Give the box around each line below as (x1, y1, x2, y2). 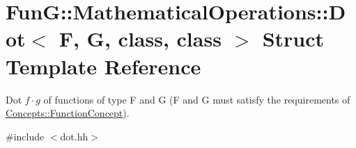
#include (6, 129, 45, 143)
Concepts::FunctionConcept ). (6, 106, 130, 120)
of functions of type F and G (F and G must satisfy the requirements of (43, 92, 350, 106)
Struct (262, 24, 325, 53)
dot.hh (60, 129, 88, 143)
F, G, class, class (59, 24, 222, 53)
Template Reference (6, 51, 201, 80)
